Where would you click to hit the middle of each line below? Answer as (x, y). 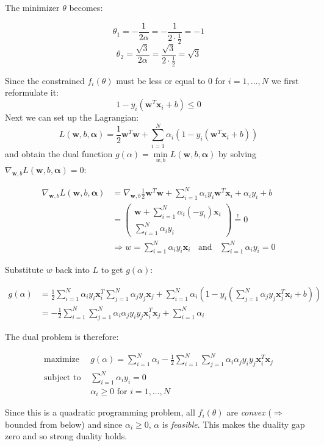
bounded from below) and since (64, 424)
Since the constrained (45, 80)
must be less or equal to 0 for (171, 80)
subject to (63, 377)
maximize (62, 360)
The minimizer (32, 7)
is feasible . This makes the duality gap (233, 424)
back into (72, 270)
